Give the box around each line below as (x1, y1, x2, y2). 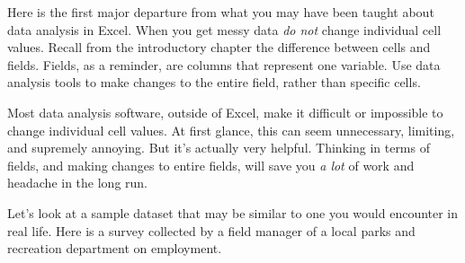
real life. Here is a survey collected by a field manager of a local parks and (7, 221, 416, 240)
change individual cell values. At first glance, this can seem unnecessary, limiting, (7, 120, 455, 139)
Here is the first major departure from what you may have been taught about (7, 3, 434, 21)
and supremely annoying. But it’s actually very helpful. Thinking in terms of (7, 138, 430, 157)
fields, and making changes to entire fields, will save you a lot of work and (7, 155, 415, 174)
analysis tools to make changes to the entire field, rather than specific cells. (7, 73, 421, 92)
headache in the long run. (7, 173, 148, 192)
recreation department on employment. (7, 239, 222, 258)
